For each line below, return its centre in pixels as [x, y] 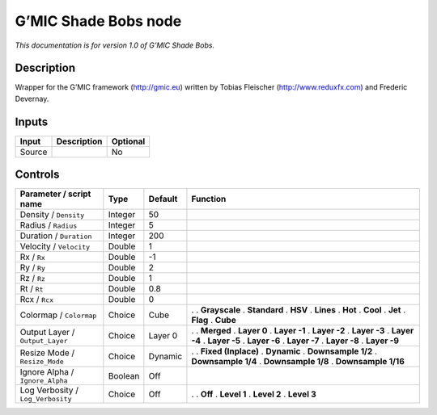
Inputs [32, 122]
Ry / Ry [33, 268]
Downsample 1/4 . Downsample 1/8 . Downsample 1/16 [298, 362]
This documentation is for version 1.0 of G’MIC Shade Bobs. [115, 45]
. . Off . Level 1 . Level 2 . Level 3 [254, 394]
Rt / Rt [32, 289]
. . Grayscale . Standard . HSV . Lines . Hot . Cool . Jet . [299, 310]
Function [209, 199]
